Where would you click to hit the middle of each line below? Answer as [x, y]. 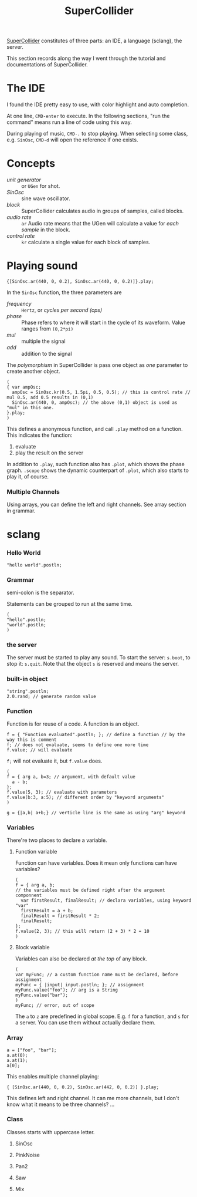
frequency [19, 304]
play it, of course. [28, 476]
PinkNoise [27, 1155]
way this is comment [32, 740]
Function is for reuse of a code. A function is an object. [73, 724]
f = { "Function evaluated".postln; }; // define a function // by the [96, 734]
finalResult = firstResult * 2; [60, 916]
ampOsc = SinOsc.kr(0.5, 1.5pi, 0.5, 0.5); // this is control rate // [101, 392]
